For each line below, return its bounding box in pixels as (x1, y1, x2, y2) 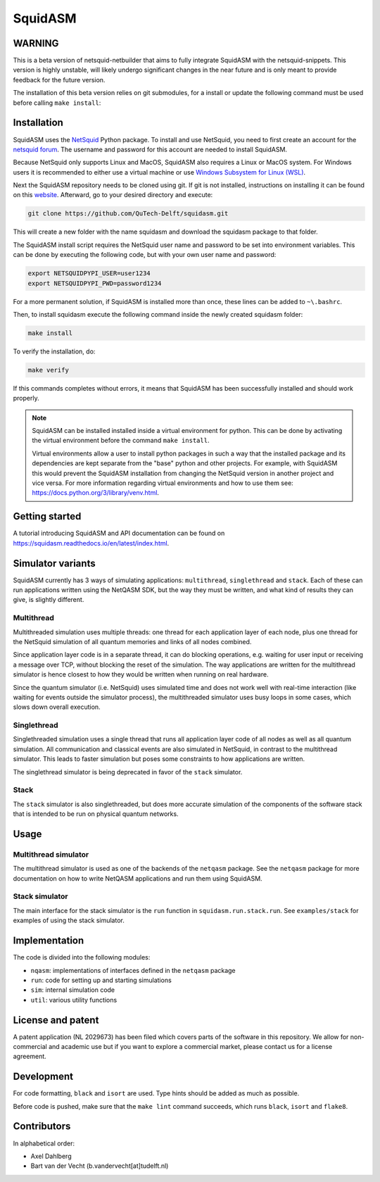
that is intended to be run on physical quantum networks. (13, 810, 179, 818)
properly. (13, 394, 39, 403)
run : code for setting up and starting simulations (30, 976, 172, 984)
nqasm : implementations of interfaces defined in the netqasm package (30, 966, 236, 974)
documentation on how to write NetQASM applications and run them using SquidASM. (13, 874, 263, 883)
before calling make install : (13, 99, 101, 107)
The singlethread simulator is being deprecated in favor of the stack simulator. (13, 767, 243, 776)
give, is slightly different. (13, 596, 84, 604)
